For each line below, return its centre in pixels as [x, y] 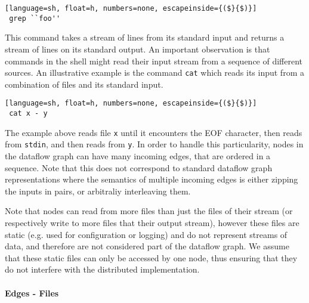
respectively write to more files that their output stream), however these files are [152, 222]
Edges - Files [32, 293]
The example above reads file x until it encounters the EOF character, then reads [154, 132]
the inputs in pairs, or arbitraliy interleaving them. [98, 191]
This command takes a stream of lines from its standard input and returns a [145, 37]
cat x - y [28, 113]
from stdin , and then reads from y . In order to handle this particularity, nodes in [154, 144]
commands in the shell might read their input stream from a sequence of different [154, 61]
